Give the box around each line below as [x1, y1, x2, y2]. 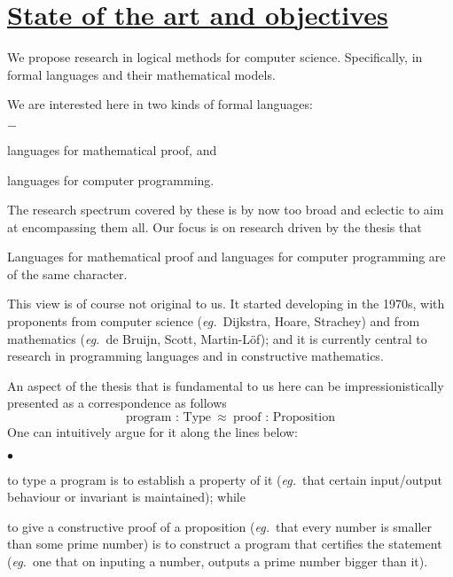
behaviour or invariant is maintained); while [7, 487, 246, 506]
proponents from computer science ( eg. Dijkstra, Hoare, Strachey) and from [7, 312, 420, 331]
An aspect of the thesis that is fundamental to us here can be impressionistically [7, 376, 444, 394]
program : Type [125, 411, 212, 425]
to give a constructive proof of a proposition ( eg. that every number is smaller [7, 517, 433, 535]
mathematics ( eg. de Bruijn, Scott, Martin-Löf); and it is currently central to [7, 329, 427, 347]
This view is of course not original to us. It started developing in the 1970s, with [7, 294, 445, 313]
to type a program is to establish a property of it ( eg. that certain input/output [7, 470, 443, 488]
